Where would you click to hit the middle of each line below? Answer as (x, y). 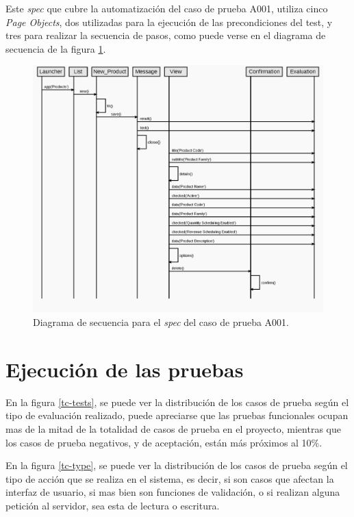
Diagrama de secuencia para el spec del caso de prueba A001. (161, 322)
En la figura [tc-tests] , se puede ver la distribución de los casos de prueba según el (177, 402)
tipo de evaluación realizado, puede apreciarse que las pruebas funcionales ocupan (177, 415)
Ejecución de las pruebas (125, 369)
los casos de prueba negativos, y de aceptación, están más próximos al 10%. (164, 442)
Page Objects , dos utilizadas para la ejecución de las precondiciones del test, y (169, 22)
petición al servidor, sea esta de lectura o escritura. (113, 505)
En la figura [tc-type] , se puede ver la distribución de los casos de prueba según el (177, 465)
